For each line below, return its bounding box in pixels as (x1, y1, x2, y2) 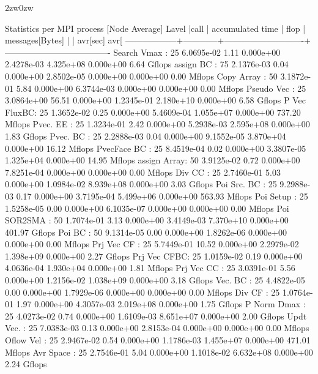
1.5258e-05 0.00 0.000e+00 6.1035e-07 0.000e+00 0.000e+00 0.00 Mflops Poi (5, 201, 289, 214)
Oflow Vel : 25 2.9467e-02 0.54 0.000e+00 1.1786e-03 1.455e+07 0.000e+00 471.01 (5, 334, 311, 346)
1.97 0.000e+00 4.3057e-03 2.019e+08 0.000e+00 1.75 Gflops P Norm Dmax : (16, 297, 306, 310)
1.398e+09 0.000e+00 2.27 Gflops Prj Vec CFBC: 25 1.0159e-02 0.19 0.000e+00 (5, 249, 303, 262)
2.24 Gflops (5, 357, 47, 370)
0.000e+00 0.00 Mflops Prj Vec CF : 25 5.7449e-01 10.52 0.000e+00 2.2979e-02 (5, 237, 299, 250)
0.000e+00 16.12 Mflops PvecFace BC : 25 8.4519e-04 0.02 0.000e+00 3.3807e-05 (5, 141, 306, 154)
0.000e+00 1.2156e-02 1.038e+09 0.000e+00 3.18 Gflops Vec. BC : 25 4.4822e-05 (5, 274, 305, 286)
